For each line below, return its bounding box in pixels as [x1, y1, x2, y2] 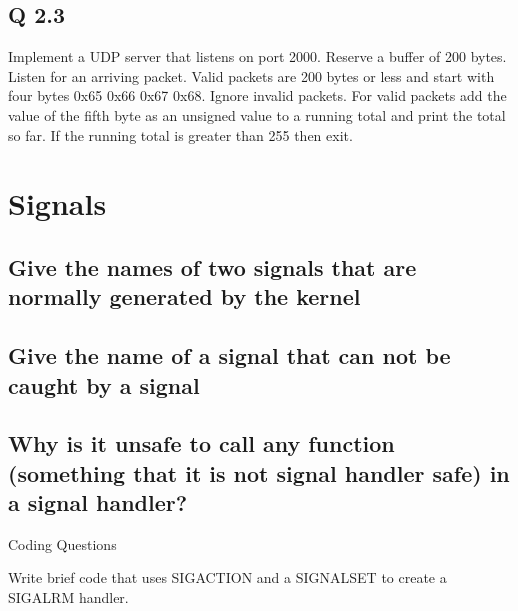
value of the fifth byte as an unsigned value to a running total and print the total [8, 104, 506, 125]
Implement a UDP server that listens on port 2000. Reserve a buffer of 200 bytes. [8, 46, 507, 67]
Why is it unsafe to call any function [8, 428, 395, 459]
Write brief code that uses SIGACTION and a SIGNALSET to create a [8, 567, 447, 588]
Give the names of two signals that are [8, 251, 417, 282]
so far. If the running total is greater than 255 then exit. [8, 124, 353, 145]
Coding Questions [8, 533, 117, 554]
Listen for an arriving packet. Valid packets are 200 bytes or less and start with [8, 65, 495, 86]
